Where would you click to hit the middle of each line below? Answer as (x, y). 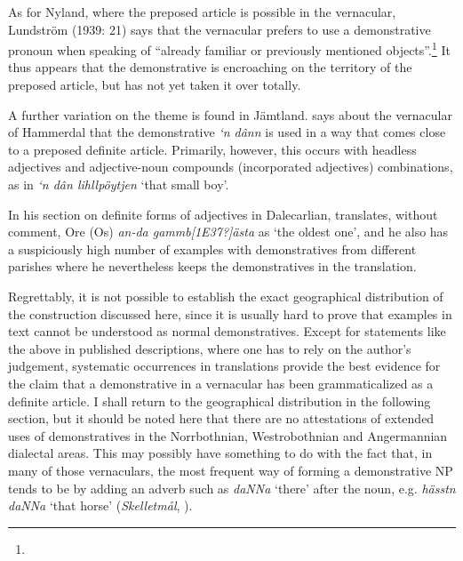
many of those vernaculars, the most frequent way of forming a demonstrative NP (231, 470)
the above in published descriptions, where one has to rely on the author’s (210, 348)
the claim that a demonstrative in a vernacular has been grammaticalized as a (221, 383)
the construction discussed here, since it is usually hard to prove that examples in (230, 313)
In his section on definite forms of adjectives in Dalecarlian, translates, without (223, 214)
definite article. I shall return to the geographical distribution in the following (220, 401)
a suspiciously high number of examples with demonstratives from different (212, 248)
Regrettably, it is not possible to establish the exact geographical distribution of (226, 296)
